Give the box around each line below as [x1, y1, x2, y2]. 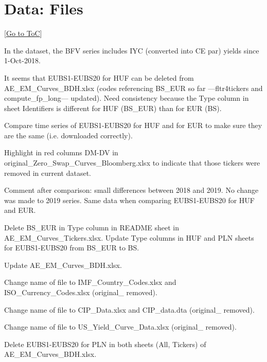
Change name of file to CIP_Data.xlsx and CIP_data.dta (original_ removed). [4, 304, 255, 315]
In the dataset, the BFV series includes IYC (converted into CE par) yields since [4, 45, 259, 56]
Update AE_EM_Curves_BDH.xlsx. [4, 259, 122, 270]
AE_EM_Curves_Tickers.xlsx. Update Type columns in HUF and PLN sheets [4, 232, 254, 243]
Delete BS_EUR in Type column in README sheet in [4, 222, 179, 233]
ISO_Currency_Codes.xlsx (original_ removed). [4, 287, 157, 297]
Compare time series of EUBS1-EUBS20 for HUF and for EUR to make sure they [4, 120, 262, 131]
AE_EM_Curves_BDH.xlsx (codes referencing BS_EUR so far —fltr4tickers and [4, 82, 263, 93]
